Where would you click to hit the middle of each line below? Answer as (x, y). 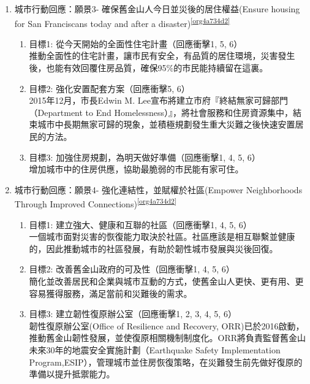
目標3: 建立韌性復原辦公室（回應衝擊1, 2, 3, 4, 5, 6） (133, 314)
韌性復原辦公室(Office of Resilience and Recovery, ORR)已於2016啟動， (167, 325)
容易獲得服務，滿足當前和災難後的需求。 (111, 293)
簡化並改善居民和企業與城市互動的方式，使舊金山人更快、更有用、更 (166, 281)
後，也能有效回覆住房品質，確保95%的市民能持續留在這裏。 (149, 68)
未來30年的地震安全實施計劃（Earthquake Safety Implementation (155, 349)
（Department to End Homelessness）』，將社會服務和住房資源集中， (161, 112)
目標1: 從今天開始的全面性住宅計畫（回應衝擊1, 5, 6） (136, 43)
